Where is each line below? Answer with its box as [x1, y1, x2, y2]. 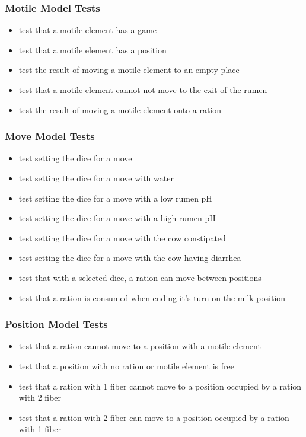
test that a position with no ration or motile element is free [18, 359, 234, 372]
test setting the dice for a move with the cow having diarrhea [18, 251, 241, 264]
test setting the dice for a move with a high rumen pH [18, 212, 216, 224]
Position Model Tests [5, 317, 108, 331]
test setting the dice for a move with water [18, 172, 174, 184]
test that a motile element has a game [18, 24, 157, 36]
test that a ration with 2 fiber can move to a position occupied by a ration [18, 411, 289, 423]
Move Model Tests [5, 129, 95, 143]
